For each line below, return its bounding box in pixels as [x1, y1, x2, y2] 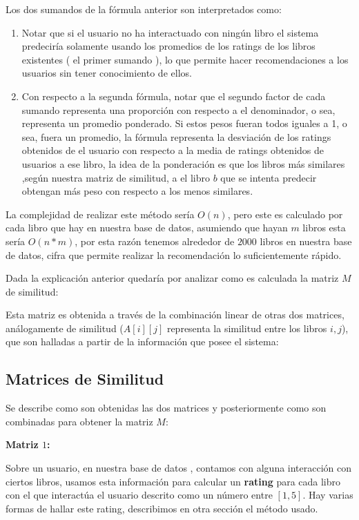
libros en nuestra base [260, 233, 352, 248]
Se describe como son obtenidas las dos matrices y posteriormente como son [6, 401, 327, 415]
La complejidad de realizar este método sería [6, 206, 195, 221]
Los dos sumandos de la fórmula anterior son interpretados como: [6, 2, 282, 16]
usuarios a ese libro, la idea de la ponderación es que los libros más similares [21, 156, 345, 171]
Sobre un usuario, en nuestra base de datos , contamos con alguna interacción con [6, 461, 352, 475]
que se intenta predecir [220, 170, 317, 184]
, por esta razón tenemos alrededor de [75, 233, 235, 248]
